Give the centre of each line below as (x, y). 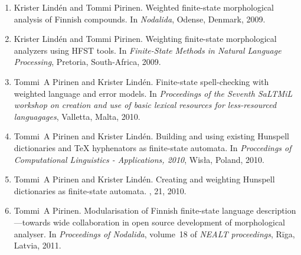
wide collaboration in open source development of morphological (169, 222)
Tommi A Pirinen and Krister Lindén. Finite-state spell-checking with (141, 81)
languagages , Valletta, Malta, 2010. (77, 116)
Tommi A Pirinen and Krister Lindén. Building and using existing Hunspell (151, 136)
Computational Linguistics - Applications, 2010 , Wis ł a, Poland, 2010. (139, 159)
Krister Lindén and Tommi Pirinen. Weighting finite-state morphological (145, 39)
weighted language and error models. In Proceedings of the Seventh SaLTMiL (153, 93)
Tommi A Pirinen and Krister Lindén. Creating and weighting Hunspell (144, 179)
